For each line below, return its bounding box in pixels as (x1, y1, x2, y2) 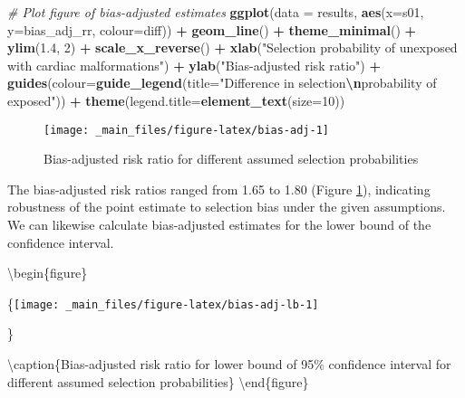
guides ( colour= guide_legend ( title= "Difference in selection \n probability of (7, 73, 437, 92)
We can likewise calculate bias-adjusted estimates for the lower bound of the (7, 215, 431, 233)
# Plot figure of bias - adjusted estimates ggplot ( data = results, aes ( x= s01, (7, 3, 424, 21)
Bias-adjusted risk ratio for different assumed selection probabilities (44, 149, 419, 168)
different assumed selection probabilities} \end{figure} (7, 372, 309, 391)
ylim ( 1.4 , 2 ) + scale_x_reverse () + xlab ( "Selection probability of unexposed (7, 38, 458, 57)
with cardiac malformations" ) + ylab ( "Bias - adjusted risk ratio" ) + (7, 55, 381, 74)
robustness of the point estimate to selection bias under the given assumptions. (7, 197, 446, 216)
